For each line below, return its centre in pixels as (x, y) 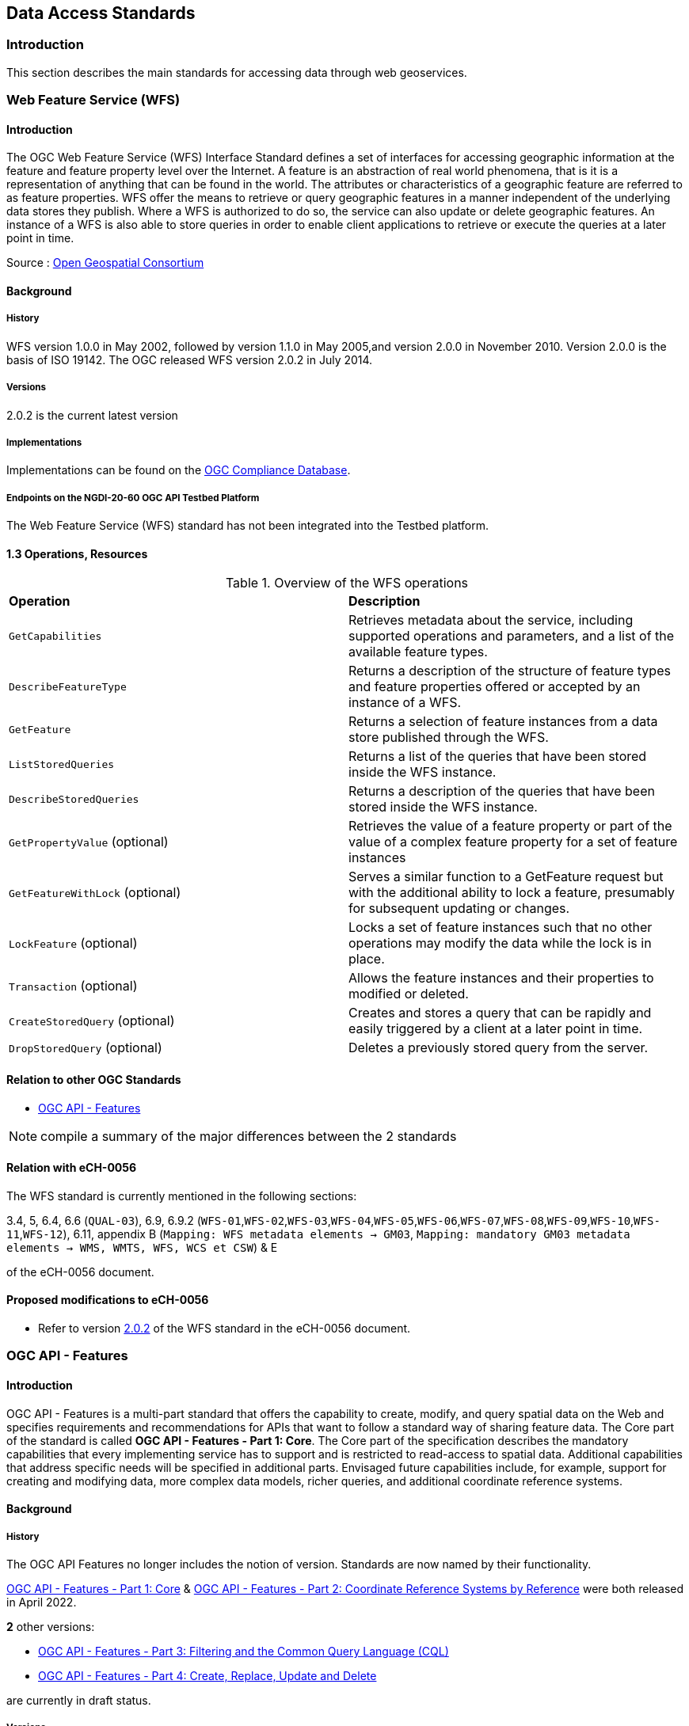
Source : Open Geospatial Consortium (105, 263)
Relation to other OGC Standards (94, 1079)
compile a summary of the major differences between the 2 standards (249, 1136)
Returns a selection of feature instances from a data (503, 722)
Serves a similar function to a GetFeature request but (506, 877)
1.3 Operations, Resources (77, 553)
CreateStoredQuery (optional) (92, 1021)
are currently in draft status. (79, 1700)
